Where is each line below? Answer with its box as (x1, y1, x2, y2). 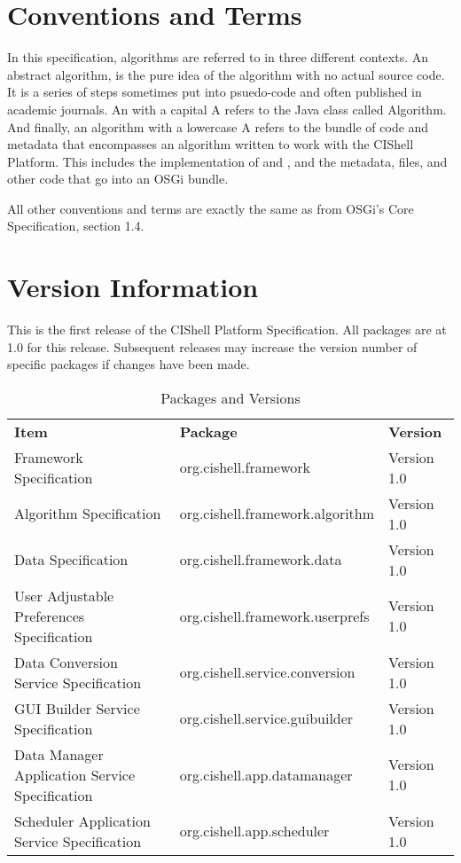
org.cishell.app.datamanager (179, 764, 353, 785)
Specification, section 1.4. (7, 216, 145, 235)
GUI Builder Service (14, 697, 140, 718)
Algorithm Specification (14, 503, 161, 524)
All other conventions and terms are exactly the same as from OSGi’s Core (7, 199, 414, 217)
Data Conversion (14, 651, 118, 672)
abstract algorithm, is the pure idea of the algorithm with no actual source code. (7, 65, 445, 83)
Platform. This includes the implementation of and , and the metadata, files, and (7, 152, 448, 170)
